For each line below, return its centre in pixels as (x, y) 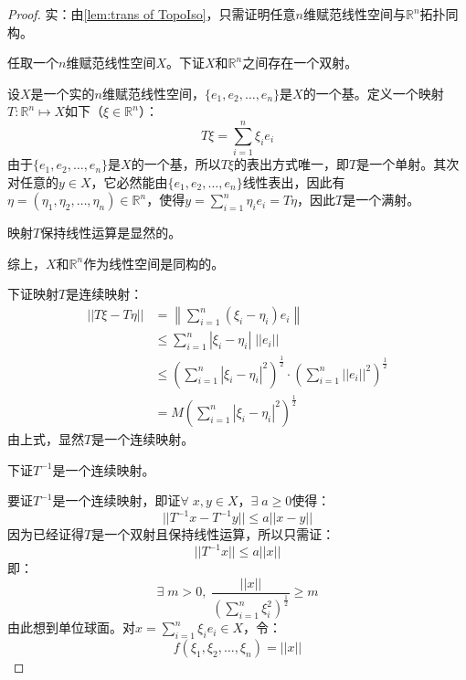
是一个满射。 (381, 200)
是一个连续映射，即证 (116, 500)
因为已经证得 (46, 534)
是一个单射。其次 (408, 164)
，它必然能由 (129, 181)
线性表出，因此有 (294, 181)
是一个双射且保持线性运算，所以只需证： (213, 534)
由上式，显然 (46, 438)
